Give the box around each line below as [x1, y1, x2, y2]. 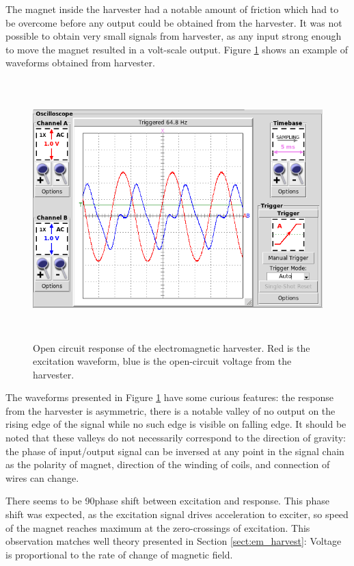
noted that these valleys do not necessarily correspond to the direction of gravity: [5, 430, 346, 445]
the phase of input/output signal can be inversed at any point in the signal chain [5, 443, 344, 458]
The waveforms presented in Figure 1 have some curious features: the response [5, 390, 334, 404]
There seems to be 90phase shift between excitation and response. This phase [5, 493, 329, 508]
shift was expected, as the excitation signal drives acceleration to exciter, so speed [5, 507, 349, 522]
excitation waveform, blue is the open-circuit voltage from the [33, 354, 292, 368]
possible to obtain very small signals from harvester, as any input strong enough [5, 29, 342, 43]
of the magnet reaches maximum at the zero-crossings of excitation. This [5, 520, 310, 535]
